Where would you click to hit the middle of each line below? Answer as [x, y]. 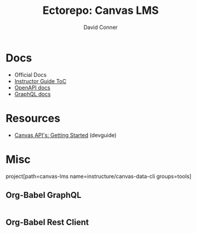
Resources [33, 118]
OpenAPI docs [32, 88]
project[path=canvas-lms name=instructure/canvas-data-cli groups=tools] [98, 176]
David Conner [101, 27]
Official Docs [30, 75]
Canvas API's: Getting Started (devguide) [65, 135]
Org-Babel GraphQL [44, 195]
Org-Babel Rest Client [47, 222]
